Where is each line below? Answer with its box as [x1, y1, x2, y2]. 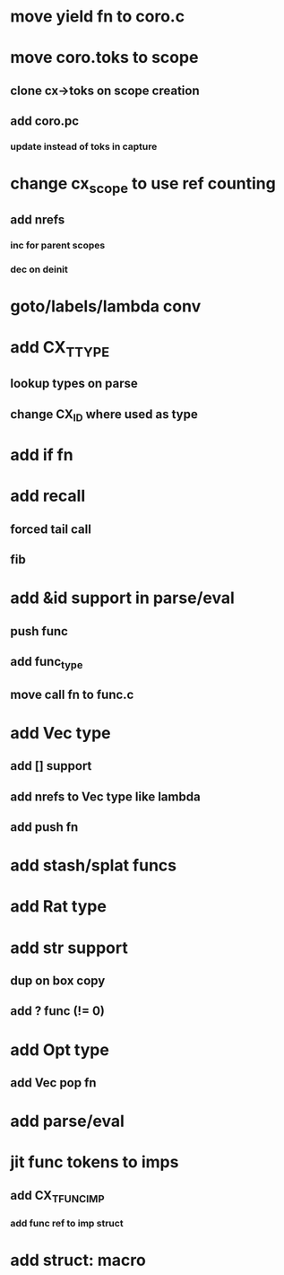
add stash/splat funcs [10, 855, 177, 876]
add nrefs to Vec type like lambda [10, 789, 201, 804]
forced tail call [10, 521, 92, 537]
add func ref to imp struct [10, 1217, 124, 1229]
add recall [10, 486, 86, 506]
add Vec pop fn [10, 1075, 97, 1091]
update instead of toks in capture [10, 141, 158, 153]
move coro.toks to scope [10, 48, 199, 68]
